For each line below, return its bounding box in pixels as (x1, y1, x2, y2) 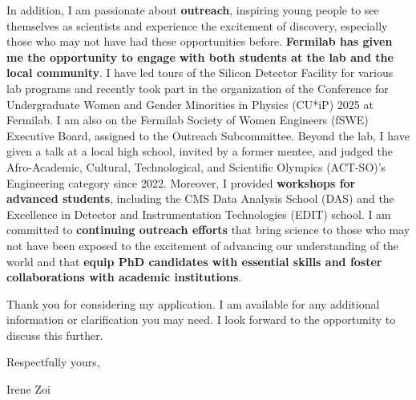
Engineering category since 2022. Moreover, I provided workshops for (6, 174, 356, 191)
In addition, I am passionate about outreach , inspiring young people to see (6, 2, 379, 18)
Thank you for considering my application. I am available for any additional (6, 295, 380, 312)
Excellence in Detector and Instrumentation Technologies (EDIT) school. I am (6, 205, 391, 222)
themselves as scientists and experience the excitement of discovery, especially (6, 17, 388, 34)
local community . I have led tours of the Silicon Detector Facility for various (6, 64, 394, 81)
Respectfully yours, (6, 354, 100, 370)
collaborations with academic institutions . (6, 269, 242, 285)
